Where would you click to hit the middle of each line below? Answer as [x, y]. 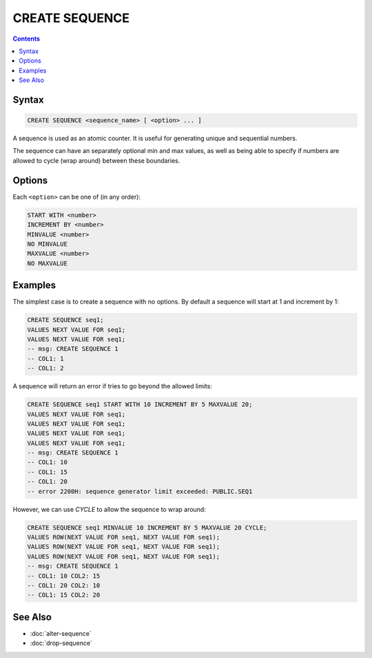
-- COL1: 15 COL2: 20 [64, 595]
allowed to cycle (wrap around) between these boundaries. [96, 160]
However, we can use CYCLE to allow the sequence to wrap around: [109, 509]
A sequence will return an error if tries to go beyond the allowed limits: [113, 386]
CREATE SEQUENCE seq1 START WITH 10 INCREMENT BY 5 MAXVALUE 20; [140, 405]
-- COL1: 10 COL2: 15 [64, 576]
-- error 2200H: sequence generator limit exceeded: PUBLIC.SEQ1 [140, 491]
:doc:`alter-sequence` [61, 633]
